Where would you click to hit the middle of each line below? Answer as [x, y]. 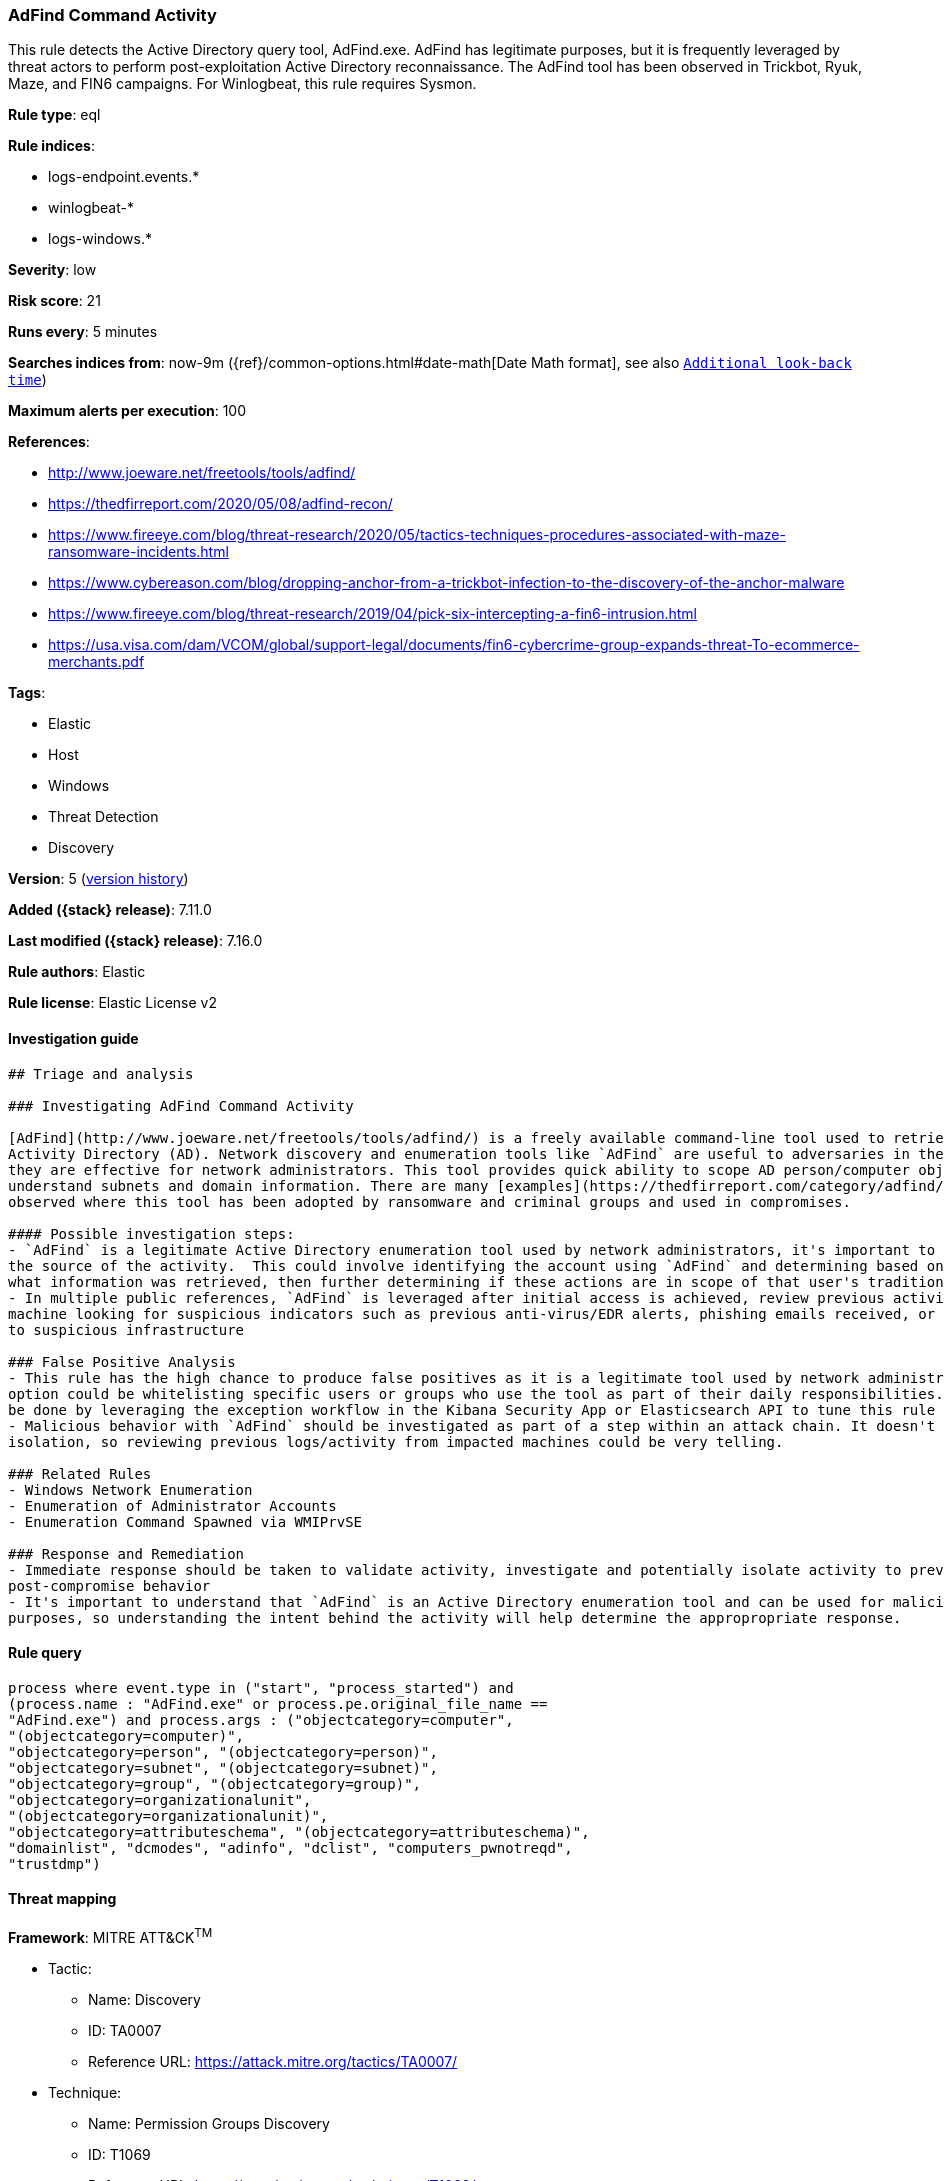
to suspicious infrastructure [126, 1329]
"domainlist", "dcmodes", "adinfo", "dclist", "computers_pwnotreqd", [290, 1847]
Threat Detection [103, 817]
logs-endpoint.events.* [124, 177]
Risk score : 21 [54, 301]
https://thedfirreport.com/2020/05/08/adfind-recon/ [220, 504]
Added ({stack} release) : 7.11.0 [110, 910]
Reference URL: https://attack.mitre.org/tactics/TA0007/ [273, 2061]
